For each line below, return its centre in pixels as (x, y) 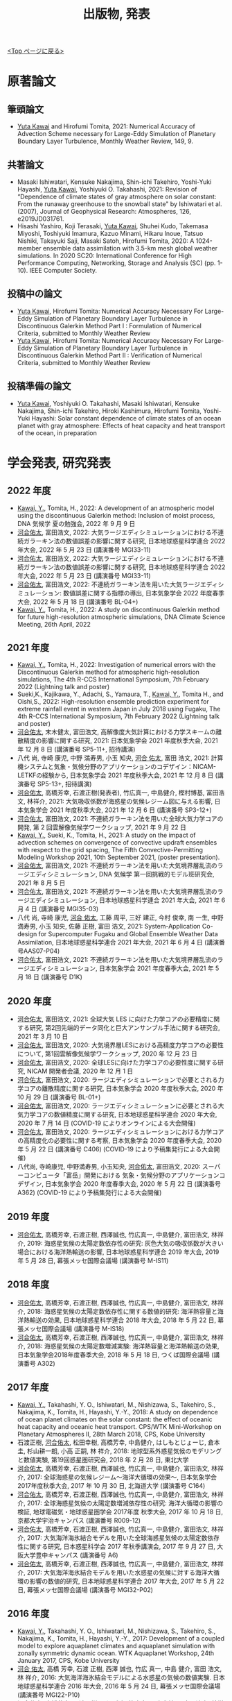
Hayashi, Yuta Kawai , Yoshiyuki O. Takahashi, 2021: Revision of (107, 189)
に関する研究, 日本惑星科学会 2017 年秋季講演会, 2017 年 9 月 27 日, (119, 1546)
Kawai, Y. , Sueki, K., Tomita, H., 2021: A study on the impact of (106, 835)
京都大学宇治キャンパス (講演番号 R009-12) (79, 1520)
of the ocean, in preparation (57, 433)
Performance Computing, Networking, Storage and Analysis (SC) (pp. (116, 263)
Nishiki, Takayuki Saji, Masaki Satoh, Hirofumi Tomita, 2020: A (106, 241)
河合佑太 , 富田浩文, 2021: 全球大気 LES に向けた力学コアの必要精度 (112, 1019)
